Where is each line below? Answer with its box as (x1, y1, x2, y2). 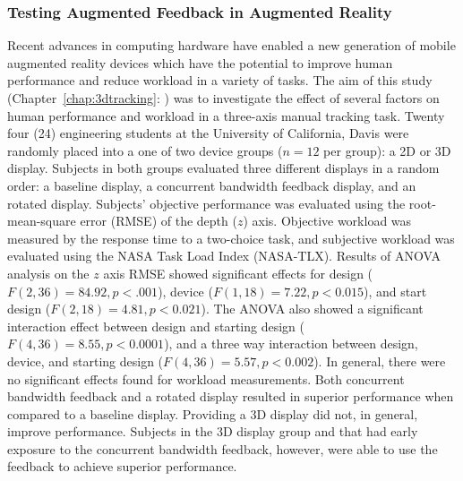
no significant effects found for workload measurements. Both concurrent (7, 369, 405, 388)
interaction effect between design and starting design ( (7, 316, 305, 335)
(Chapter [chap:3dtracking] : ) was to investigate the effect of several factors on (7, 89, 440, 107)
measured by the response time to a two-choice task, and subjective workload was (7, 228, 455, 247)
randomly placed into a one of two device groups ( (7, 141, 283, 159)
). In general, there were (313, 351, 446, 370)
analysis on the (7, 263, 90, 282)
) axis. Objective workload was (243, 211, 412, 230)
